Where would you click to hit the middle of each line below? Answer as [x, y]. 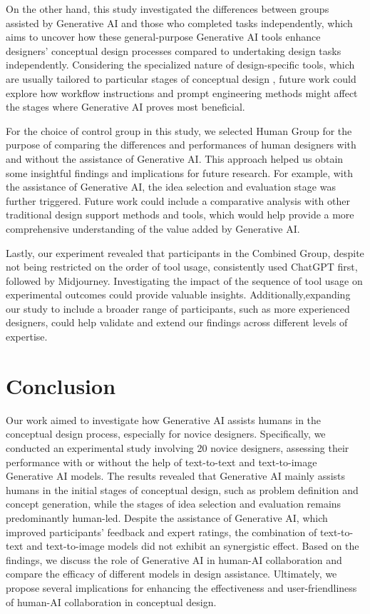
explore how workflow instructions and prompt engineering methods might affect [182, 92]
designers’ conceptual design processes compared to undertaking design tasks [174, 50]
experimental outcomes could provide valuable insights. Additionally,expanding [178, 295]
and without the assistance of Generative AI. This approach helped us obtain [175, 158]
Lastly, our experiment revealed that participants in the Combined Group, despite [185, 252]
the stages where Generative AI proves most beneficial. [125, 107]
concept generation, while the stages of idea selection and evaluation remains [174, 504]
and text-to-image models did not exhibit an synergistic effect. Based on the [193, 546]
